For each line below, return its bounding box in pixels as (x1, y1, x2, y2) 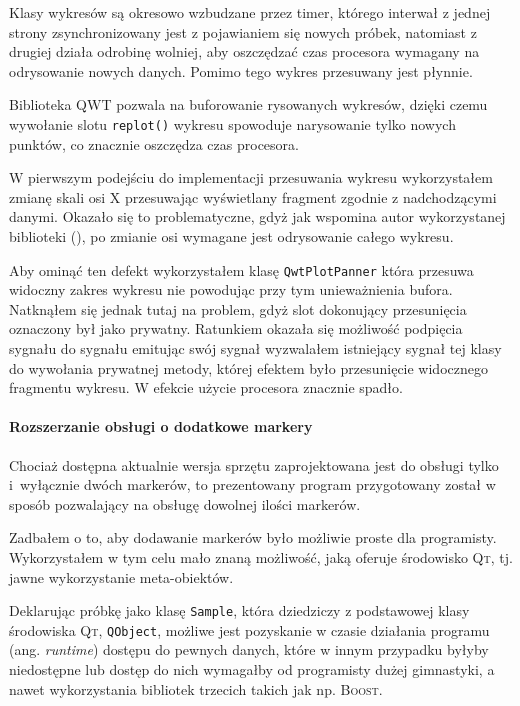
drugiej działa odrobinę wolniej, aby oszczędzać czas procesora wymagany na (9, 41, 480, 62)
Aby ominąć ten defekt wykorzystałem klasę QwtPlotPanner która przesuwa (9, 259, 474, 280)
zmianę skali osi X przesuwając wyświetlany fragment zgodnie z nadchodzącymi (9, 186, 497, 207)
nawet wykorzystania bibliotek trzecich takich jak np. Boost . (9, 678, 383, 699)
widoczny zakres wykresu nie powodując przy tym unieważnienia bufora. (9, 279, 453, 300)
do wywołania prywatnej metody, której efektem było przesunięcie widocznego (9, 357, 488, 378)
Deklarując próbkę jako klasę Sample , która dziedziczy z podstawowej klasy (9, 600, 470, 621)
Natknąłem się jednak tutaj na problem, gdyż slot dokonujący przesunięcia (9, 298, 467, 319)
